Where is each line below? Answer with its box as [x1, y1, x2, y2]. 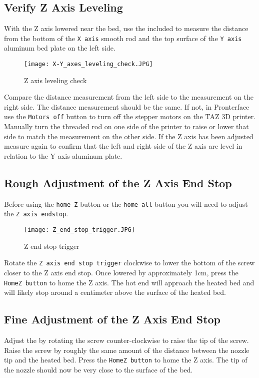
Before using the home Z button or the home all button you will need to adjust [4, 198, 248, 209]
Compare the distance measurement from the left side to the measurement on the [4, 92, 253, 102]
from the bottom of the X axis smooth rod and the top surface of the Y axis [4, 33, 242, 43]
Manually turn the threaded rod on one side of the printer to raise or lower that [4, 121, 249, 132]
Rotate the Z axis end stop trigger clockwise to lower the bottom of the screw [4, 257, 255, 268]
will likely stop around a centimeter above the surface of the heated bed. [4, 287, 226, 297]
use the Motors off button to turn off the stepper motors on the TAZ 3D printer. [4, 111, 256, 122]
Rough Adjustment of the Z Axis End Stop [4, 175, 232, 190]
